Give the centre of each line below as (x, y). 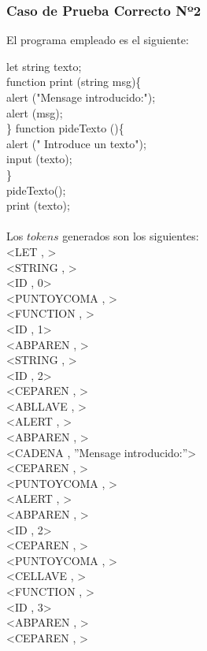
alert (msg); (35, 112)
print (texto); (38, 205)
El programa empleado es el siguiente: (98, 40)
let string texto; (44, 66)
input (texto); (39, 159)
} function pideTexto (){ (65, 128)
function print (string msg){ (74, 82)
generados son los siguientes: (131, 236)
